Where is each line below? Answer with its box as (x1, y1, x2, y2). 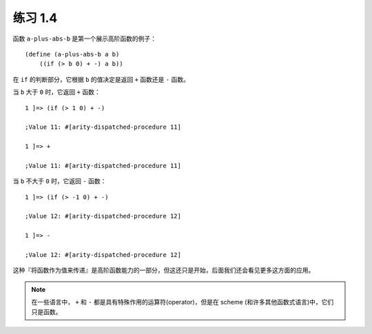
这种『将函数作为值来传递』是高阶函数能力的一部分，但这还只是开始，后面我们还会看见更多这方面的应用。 (12, 266, 315, 275)
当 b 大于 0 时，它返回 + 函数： (12, 88, 101, 96)
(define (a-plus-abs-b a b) (25, 50, 120, 58)
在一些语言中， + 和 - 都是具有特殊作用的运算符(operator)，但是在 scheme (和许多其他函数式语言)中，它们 (31, 298, 334, 306)
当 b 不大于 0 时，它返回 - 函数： (12, 177, 107, 185)
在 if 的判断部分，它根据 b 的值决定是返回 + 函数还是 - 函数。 (12, 75, 189, 83)
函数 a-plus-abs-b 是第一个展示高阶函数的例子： (12, 34, 157, 43)
